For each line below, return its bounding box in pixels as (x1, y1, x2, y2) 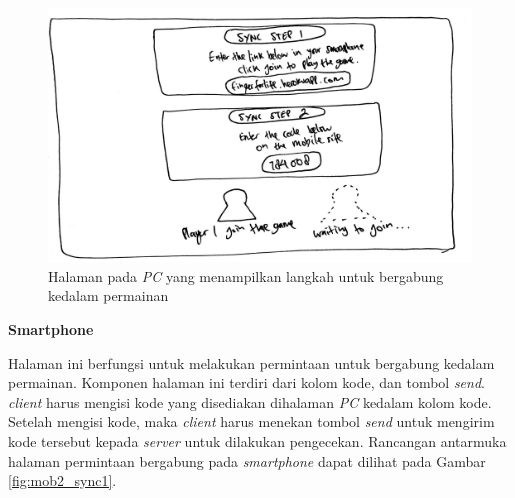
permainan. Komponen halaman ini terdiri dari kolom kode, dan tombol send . (8, 372, 485, 393)
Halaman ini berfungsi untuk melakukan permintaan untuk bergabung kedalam (8, 352, 495, 373)
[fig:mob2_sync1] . (8, 470, 117, 491)
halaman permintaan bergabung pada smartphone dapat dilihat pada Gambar (8, 450, 486, 471)
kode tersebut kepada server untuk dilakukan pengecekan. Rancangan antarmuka (8, 430, 507, 451)
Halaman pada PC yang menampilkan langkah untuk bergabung (48, 265, 444, 286)
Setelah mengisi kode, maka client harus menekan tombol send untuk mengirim (8, 411, 495, 432)
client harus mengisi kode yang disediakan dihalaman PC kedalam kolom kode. (8, 391, 492, 412)
